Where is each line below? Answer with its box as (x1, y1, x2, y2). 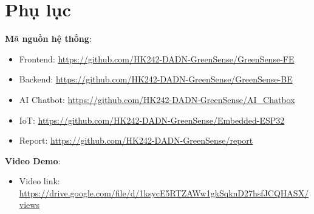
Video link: (19, 175, 60, 187)
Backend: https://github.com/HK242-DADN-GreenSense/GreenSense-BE (19, 73, 293, 85)
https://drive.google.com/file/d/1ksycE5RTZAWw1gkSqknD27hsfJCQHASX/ (19, 186, 309, 199)
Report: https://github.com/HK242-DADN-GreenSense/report (19, 134, 253, 147)
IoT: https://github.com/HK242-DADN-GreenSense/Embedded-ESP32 (19, 113, 285, 126)
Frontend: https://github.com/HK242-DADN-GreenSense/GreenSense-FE (19, 52, 295, 65)
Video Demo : (5, 154, 61, 167)
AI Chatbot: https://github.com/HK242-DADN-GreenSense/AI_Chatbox (19, 93, 295, 105)
